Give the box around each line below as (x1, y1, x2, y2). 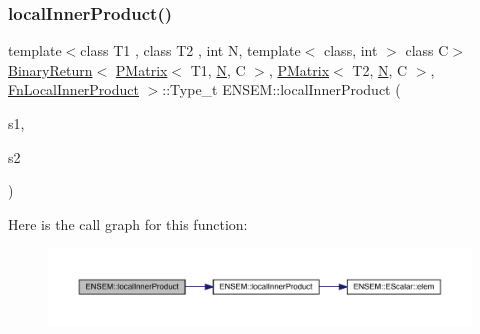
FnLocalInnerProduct (8, 79, 139, 100)
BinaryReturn (8, 59, 93, 80)
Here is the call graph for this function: (8, 213, 248, 234)
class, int (324, 40, 378, 61)
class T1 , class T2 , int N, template (80, 40, 301, 61)
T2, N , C (352, 59, 408, 80)
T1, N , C (190, 59, 246, 80)
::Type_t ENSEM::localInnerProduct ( (162, 79, 401, 100)
